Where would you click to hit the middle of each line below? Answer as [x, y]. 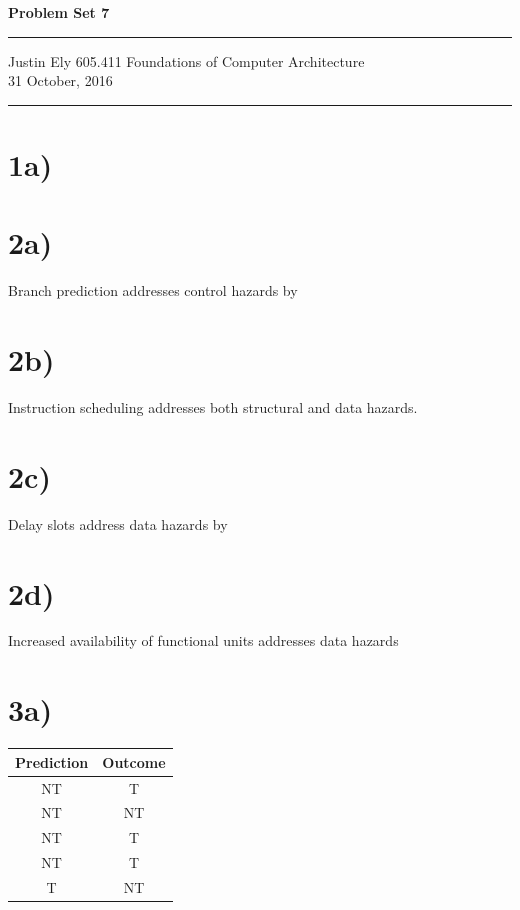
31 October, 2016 [60, 80]
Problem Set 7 [59, 12]
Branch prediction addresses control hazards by [153, 290]
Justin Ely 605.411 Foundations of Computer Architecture [186, 60]
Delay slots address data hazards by [118, 523]
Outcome [134, 761]
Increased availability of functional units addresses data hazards [203, 640]
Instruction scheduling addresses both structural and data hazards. [213, 407]
